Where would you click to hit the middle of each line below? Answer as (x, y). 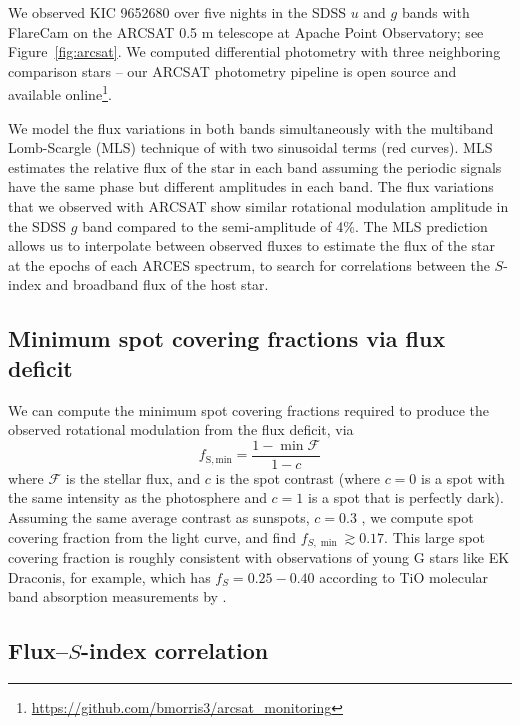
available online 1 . (60, 93)
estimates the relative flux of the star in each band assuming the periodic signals (255, 166)
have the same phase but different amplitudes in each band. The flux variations (251, 186)
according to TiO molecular (404, 576)
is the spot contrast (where (297, 477)
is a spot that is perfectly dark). (405, 497)
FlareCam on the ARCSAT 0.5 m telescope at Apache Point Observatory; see (246, 31)
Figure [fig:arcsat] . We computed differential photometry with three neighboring (254, 51)
